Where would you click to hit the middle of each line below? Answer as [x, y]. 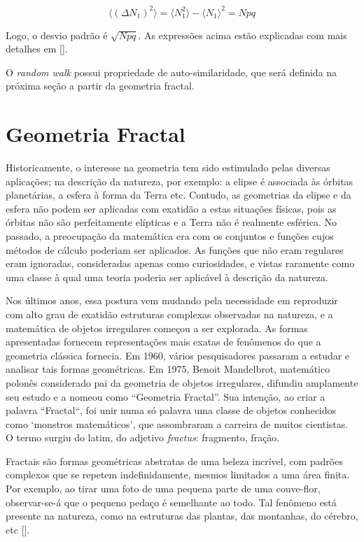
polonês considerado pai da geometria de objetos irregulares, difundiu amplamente [182, 382]
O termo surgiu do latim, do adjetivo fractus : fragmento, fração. [143, 437]
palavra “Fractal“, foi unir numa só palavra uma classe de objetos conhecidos [171, 410]
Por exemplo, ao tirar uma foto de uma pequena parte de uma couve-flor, [163, 488]
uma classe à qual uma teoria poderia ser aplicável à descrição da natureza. [167, 277]
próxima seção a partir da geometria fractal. [100, 86]
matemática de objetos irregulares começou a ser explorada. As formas [157, 328]
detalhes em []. [37, 49]
